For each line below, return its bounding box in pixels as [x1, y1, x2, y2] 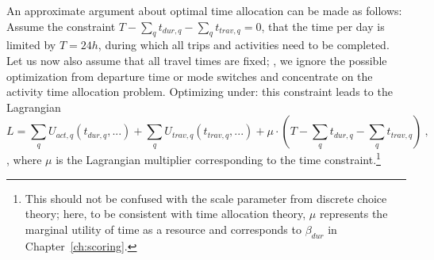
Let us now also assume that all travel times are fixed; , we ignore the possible [6, 52, 387, 68]
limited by [6, 36, 56, 53]
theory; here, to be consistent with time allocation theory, [25, 205, 306, 222]
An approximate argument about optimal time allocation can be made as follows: [6, 2, 402, 18]
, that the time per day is [261, 17, 385, 34]
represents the [319, 205, 388, 222]
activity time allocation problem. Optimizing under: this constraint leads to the [6, 83, 393, 100]
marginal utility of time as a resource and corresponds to [25, 220, 301, 237]
